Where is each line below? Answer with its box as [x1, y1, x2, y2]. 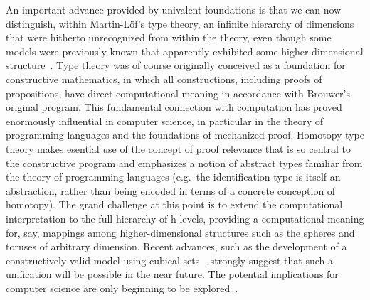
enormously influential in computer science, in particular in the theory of [6, 113, 324, 128]
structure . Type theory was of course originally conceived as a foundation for [6, 58, 346, 73]
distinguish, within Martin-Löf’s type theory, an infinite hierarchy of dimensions [6, 16, 354, 31]
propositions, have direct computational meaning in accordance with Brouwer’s [6, 85, 351, 100]
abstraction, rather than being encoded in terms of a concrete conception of [6, 183, 336, 198]
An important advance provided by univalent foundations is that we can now [6, 2, 342, 16]
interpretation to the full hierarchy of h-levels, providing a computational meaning [6, 210, 364, 225]
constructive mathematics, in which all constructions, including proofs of [6, 71, 322, 86]
